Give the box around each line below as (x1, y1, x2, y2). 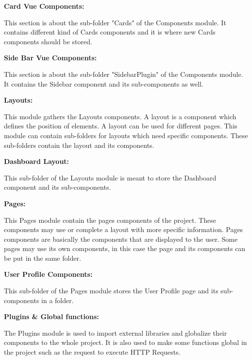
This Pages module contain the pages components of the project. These (4, 215, 216, 225)
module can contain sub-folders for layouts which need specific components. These (4, 130, 248, 140)
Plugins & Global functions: (4, 311, 99, 322)
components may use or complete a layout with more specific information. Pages (4, 224, 243, 234)
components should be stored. (4, 36, 92, 46)
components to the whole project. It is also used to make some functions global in (4, 337, 247, 347)
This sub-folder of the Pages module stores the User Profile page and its (4, 286, 218, 296)
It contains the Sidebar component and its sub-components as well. (4, 78, 203, 89)
